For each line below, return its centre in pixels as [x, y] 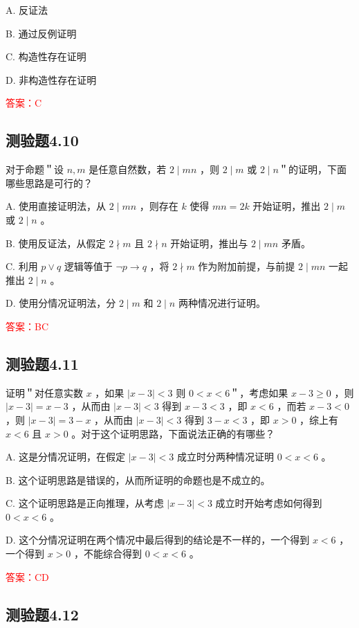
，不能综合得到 [108, 554]
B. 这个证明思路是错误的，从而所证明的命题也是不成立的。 [138, 479]
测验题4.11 [42, 363]
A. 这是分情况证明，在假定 [66, 457]
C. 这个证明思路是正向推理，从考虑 [85, 503]
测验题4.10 [42, 140]
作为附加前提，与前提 [247, 266]
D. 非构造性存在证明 [51, 79]
